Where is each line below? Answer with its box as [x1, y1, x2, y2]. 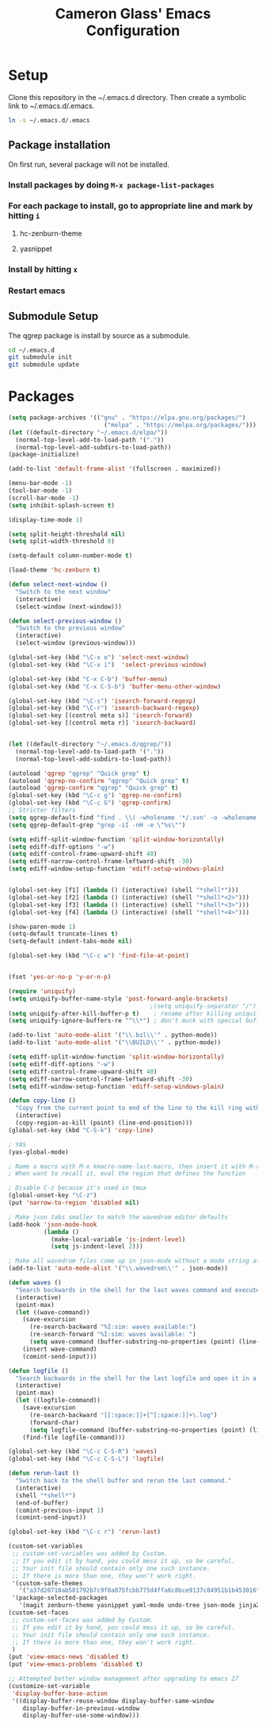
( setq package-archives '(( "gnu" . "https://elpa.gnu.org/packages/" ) [8, 414, 246, 422]
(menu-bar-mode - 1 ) [8, 480, 73, 488]
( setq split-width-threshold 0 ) [8, 538, 115, 545]
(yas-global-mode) [8, 1148, 69, 1156]
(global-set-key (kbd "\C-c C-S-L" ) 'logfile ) [8, 1455, 165, 1463]
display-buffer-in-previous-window [22, 1704, 140, 1712]
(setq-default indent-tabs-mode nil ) [8, 938, 133, 946]
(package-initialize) [8, 450, 80, 459]
